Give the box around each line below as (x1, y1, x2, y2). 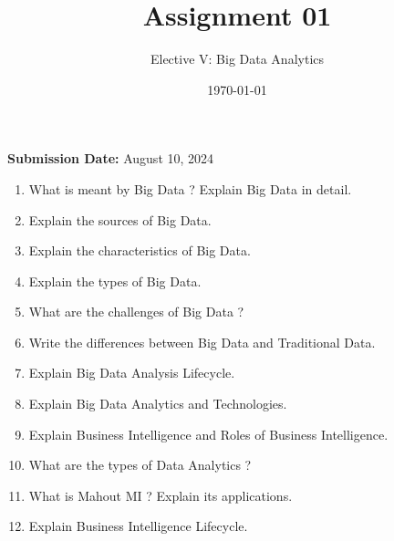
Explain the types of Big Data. (28, 271, 202, 290)
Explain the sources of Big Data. (28, 210, 212, 229)
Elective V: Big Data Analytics (150, 49, 325, 68)
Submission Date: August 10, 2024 (7, 149, 214, 168)
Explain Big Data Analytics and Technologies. (28, 394, 287, 413)
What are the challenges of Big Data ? (28, 302, 244, 321)
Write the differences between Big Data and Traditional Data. (28, 332, 376, 351)
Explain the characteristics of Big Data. (28, 241, 251, 260)
